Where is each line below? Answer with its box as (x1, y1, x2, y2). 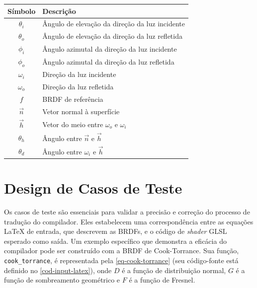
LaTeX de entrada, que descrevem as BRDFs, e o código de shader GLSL (4, 226, 227, 236)
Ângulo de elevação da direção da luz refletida (42, 31, 182, 41)
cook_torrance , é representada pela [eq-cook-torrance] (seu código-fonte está (4, 255, 239, 266)
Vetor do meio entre (42, 119, 103, 129)
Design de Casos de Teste (4, 178, 182, 198)
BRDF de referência (42, 93, 103, 104)
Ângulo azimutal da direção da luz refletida (42, 56, 174, 67)
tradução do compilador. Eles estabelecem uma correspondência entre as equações (4, 216, 254, 226)
